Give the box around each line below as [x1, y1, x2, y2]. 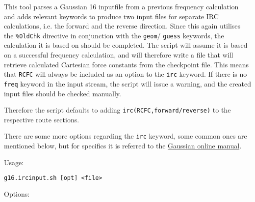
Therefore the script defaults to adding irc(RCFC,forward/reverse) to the [4, 105, 231, 115]
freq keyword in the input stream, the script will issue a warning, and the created [4, 78, 251, 88]
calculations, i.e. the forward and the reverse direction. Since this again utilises [4, 21, 241, 31]
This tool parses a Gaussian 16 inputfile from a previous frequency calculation [4, 1, 239, 11]
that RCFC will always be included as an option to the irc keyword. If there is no [4, 69, 247, 79]
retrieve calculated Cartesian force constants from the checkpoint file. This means [4, 59, 249, 69]
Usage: [4, 157, 24, 167]
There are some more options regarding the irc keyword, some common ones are [4, 131, 247, 141]
